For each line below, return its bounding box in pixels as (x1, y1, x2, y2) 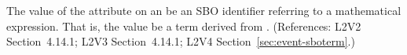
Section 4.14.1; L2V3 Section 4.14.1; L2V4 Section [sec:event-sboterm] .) (6, 33, 355, 49)
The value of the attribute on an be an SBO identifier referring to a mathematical (6, 2, 401, 18)
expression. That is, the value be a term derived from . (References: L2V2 (6, 17, 361, 34)
